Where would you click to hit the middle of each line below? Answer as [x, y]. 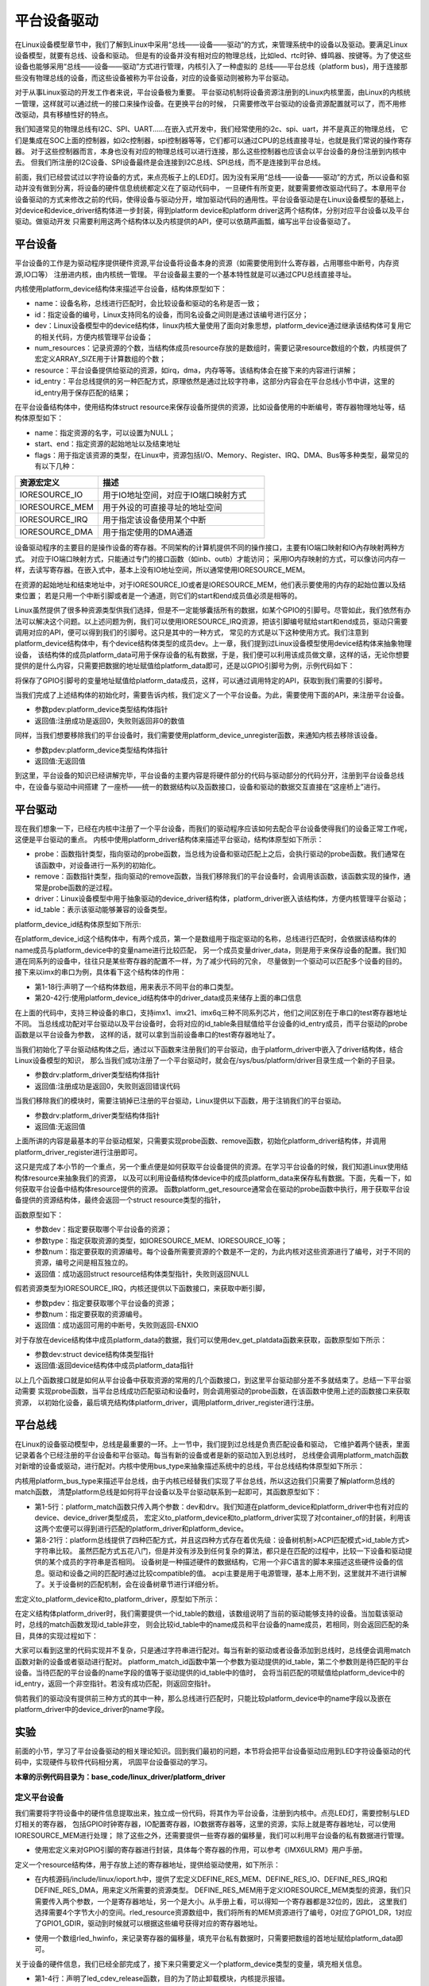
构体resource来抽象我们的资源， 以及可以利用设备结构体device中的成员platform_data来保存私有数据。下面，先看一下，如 [213, 1178]
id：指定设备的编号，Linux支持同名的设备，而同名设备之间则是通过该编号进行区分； [172, 315]
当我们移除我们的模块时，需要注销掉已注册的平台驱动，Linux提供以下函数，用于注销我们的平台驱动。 [180, 1101]
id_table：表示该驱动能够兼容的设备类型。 [103, 910]
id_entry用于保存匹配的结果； [83, 392]
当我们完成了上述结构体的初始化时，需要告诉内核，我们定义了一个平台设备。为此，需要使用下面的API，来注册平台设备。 [212, 695]
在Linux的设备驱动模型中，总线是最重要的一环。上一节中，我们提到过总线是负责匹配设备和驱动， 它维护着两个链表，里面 [213, 1444]
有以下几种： [56, 466]
